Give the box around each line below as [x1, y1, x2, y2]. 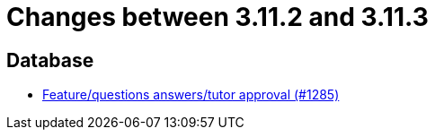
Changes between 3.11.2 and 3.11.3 [6, 2, 429, 32]
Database [6, 48, 94, 72]
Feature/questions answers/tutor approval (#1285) [42, 87, 340, 103]
